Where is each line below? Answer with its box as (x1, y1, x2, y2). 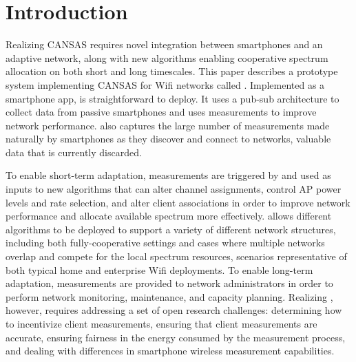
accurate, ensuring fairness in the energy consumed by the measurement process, (6, 330, 346, 344)
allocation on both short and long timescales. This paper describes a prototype (6, 64, 338, 78)
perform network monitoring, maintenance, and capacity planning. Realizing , (6, 289, 333, 304)
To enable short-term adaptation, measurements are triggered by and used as (6, 168, 331, 182)
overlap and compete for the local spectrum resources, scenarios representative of (6, 249, 347, 264)
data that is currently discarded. (6, 145, 142, 159)
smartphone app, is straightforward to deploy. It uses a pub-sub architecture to (6, 91, 339, 105)
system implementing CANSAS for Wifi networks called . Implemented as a (6, 77, 325, 92)
